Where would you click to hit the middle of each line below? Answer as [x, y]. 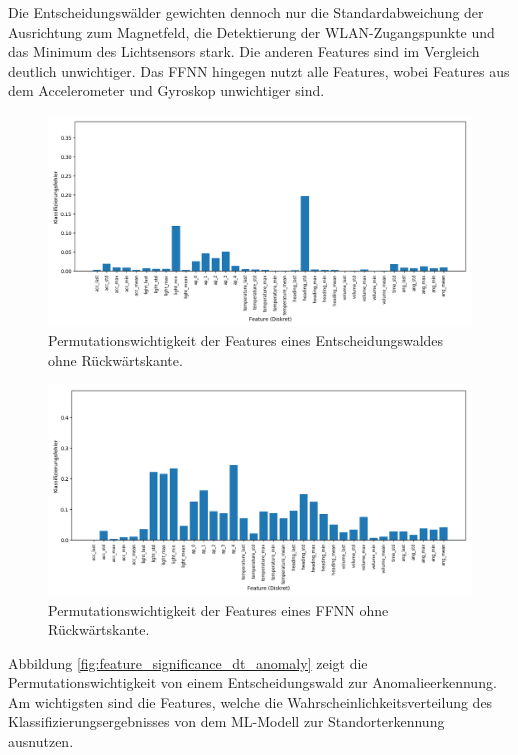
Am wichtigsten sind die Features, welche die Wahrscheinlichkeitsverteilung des [250, 701]
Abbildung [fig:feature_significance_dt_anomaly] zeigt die [188, 662]
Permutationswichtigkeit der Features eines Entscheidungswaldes [246, 340]
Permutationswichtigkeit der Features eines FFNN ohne [218, 609]
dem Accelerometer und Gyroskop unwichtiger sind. [166, 90]
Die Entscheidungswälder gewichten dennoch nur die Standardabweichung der [246, 12]
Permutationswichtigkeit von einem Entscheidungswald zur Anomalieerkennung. [252, 682]
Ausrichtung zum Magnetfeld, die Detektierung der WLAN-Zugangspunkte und [251, 31]
